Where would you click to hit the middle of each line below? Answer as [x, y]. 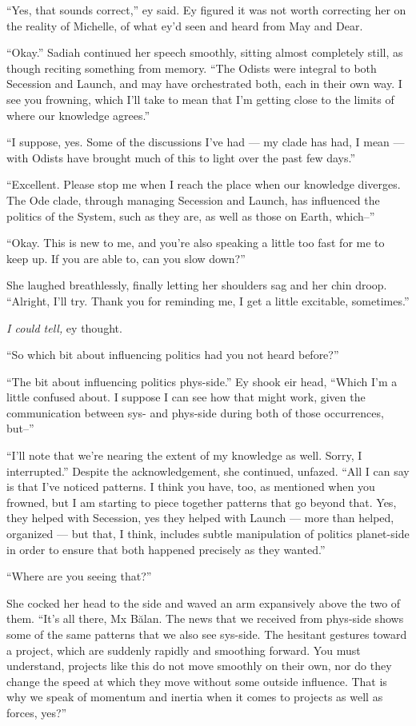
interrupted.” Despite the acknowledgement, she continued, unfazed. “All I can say [208, 471]
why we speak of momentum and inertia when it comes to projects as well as [195, 697]
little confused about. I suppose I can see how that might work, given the [186, 397]
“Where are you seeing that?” [79, 576]
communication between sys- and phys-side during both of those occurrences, [195, 412]
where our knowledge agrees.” [78, 115]
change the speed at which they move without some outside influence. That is [197, 681]
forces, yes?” [37, 712]
